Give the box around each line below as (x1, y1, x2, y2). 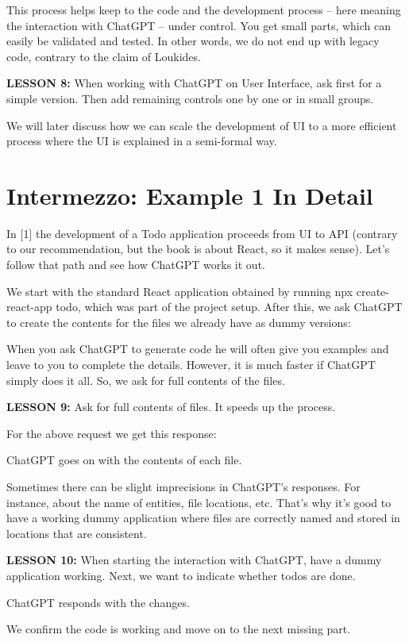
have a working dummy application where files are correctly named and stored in (6, 509, 400, 526)
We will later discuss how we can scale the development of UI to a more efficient (6, 117, 397, 133)
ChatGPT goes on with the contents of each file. (6, 452, 242, 468)
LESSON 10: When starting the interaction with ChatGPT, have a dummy (6, 552, 382, 568)
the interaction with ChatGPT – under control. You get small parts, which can (6, 17, 392, 33)
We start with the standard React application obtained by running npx (6, 283, 353, 299)
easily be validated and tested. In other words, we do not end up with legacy (6, 33, 380, 49)
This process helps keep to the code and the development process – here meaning (6, 2, 401, 17)
